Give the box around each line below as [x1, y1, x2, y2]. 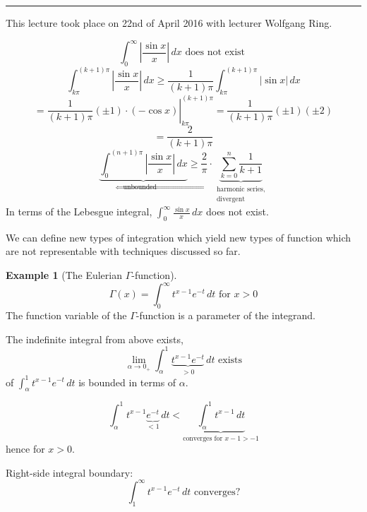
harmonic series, [216, 186, 265, 194]
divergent [216, 196, 245, 203]
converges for [183, 434, 223, 442]
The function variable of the [6, 307, 127, 322]
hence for [6, 441, 45, 456]
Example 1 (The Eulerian [6, 268, 122, 282]
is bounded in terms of [78, 374, 176, 389]
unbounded [123, 183, 157, 191]
